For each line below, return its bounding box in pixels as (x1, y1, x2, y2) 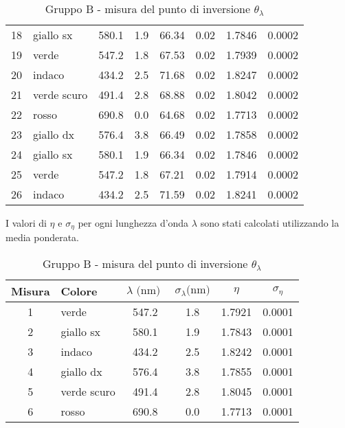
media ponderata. (5, 230, 80, 245)
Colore (60, 283, 98, 300)
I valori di (5, 216, 47, 229)
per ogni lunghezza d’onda (78, 216, 189, 229)
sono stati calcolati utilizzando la (200, 216, 340, 229)
